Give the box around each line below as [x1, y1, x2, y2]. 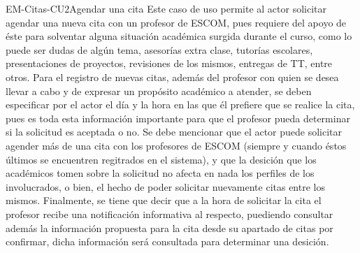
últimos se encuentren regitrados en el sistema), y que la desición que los [6, 152, 317, 166]
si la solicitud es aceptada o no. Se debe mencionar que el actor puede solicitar [6, 124, 343, 139]
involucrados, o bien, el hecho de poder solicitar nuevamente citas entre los [6, 179, 325, 194]
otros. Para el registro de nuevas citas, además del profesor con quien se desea [6, 69, 339, 84]
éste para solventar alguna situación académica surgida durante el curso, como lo [6, 29, 352, 43]
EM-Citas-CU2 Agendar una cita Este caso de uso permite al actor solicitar [6, 1, 327, 15]
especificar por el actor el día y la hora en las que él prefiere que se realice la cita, [6, 97, 355, 112]
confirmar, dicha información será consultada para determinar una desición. [6, 234, 329, 249]
